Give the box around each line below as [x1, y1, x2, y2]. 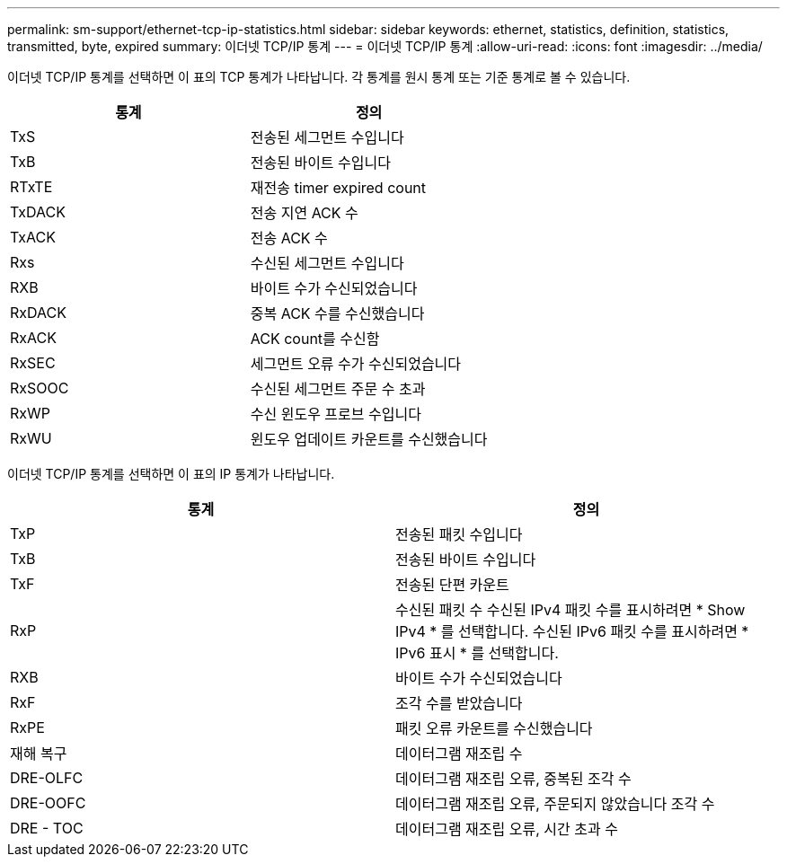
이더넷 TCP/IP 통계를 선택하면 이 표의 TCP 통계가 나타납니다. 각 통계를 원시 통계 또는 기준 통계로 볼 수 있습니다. [7, 69, 631, 84]
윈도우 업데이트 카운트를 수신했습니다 [250, 430, 488, 448]
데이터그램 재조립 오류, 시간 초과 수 [395, 820, 618, 838]
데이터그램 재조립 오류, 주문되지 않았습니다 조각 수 [395, 795, 715, 813]
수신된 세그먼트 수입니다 [250, 254, 404, 272]
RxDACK [10, 304, 66, 322]
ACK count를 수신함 [250, 330, 380, 348]
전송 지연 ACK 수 [250, 204, 358, 222]
